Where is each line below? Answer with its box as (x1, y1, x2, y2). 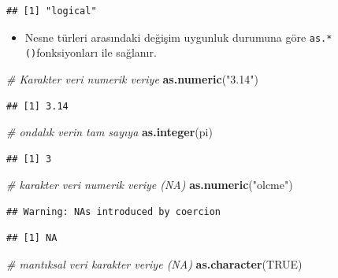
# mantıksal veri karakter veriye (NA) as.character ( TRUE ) (6, 256, 303, 272)
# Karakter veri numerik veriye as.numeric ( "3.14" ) (6, 70, 258, 87)
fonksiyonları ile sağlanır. (36, 44, 157, 61)
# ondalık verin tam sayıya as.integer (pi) (6, 124, 213, 140)
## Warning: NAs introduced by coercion (6, 206, 221, 217)
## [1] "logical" (6, 6, 97, 17)
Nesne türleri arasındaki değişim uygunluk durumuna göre (24, 28, 306, 45)
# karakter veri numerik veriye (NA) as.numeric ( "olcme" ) (6, 176, 293, 193)
